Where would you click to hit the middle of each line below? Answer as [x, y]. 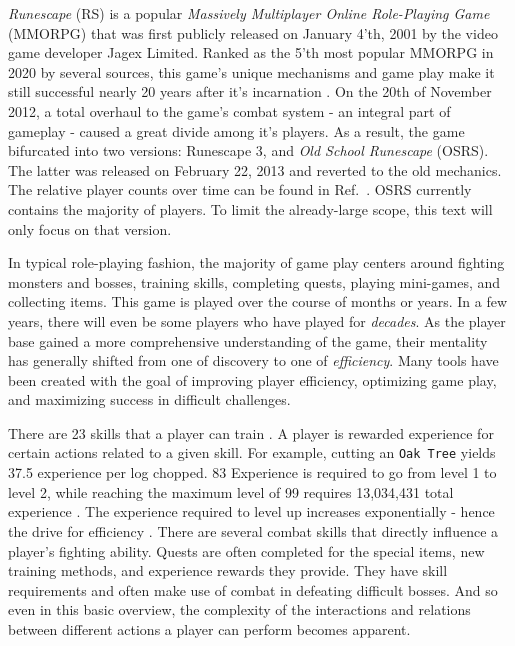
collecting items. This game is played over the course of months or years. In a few [258, 301]
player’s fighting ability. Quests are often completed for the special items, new [246, 550]
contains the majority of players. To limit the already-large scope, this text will [250, 208]
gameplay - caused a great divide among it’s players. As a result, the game [236, 130]
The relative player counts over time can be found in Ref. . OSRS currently [240, 189]
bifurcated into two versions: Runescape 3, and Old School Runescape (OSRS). [248, 150]
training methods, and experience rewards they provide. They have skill [228, 570]
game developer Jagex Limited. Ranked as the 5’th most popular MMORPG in [251, 52]
